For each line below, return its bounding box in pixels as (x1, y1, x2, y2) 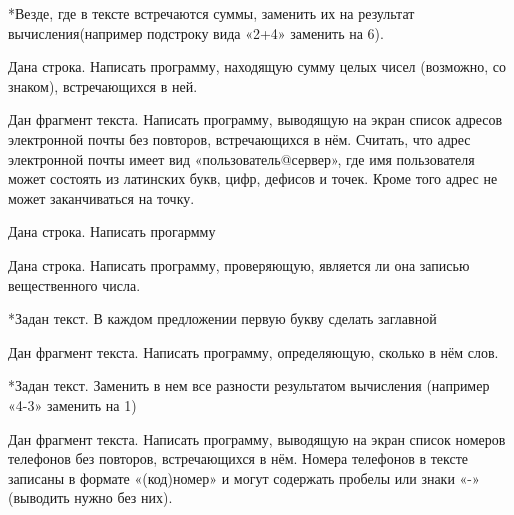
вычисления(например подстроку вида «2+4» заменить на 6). (8, 22, 384, 43)
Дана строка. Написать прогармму (8, 221, 216, 242)
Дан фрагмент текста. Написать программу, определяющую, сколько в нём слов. (8, 341, 499, 362)
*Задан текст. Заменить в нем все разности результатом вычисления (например (8, 375, 490, 396)
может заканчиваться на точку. (8, 187, 195, 208)
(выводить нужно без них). (8, 487, 173, 508)
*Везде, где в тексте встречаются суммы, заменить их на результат (8, 3, 415, 23)
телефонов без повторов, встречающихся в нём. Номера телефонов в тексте (8, 448, 469, 469)
